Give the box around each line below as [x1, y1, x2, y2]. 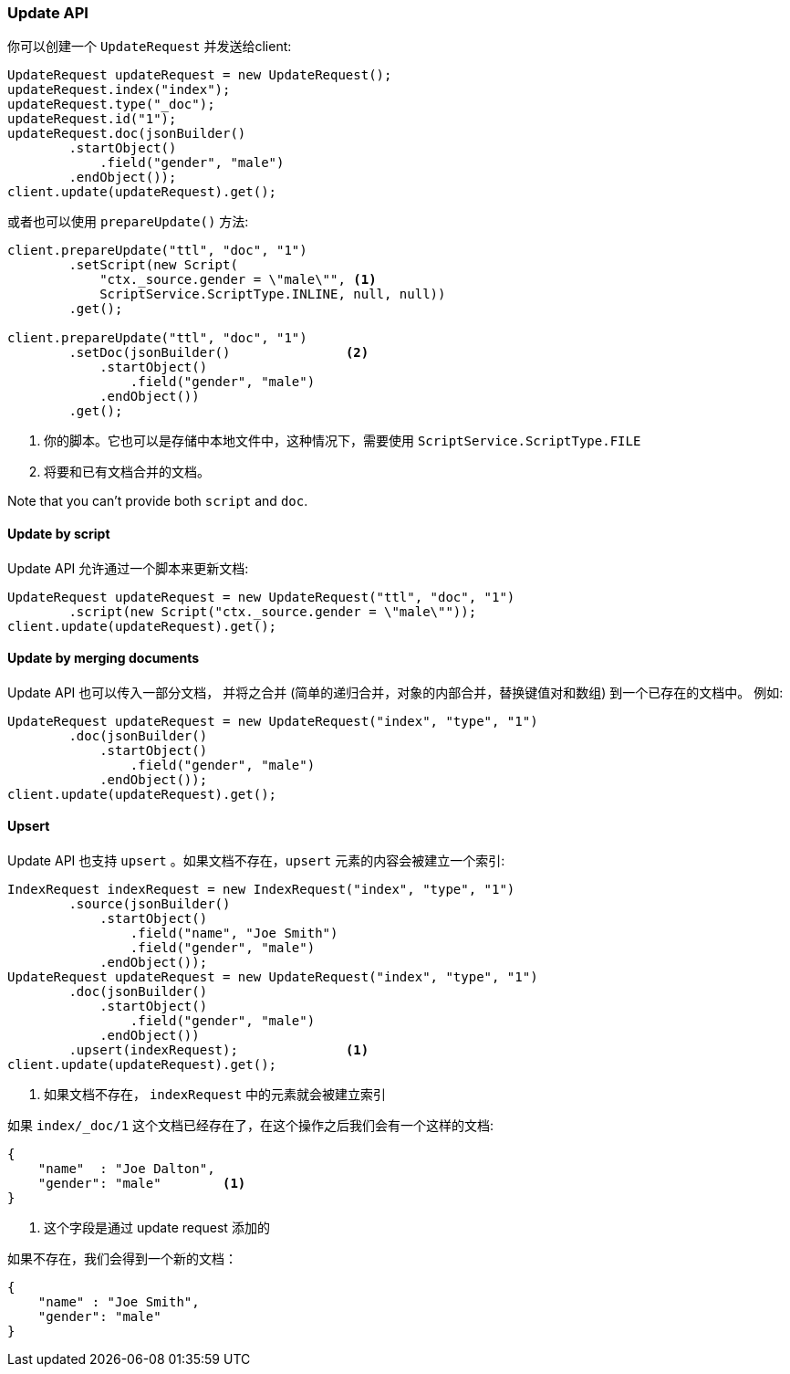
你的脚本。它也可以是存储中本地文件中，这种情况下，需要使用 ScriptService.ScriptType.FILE [44, 433, 641, 449]
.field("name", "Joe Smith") [130, 926, 338, 941]
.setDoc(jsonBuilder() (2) [68, 345, 369, 361]
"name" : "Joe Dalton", [37, 1161, 215, 1177]
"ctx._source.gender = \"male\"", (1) [99, 272, 377, 288]
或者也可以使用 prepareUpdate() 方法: [7, 214, 249, 230]
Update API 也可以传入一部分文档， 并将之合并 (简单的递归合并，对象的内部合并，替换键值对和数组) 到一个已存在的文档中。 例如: [7, 684, 784, 700]
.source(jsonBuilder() [68, 897, 231, 912]
